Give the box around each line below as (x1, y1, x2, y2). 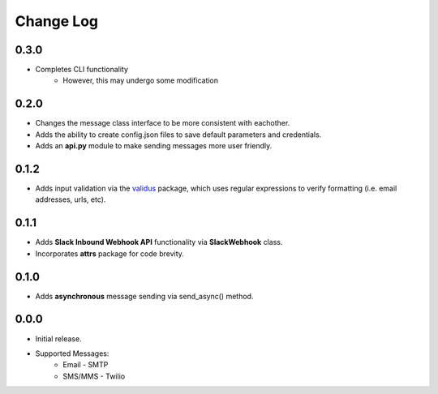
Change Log (15, 12, 99, 30)
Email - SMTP (62, 360, 109, 370)
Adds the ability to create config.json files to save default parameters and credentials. (35, 130, 322, 139)
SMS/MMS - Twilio (62, 371, 126, 381)
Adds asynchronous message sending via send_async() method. (35, 291, 254, 301)
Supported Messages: (35, 349, 109, 358)
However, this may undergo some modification (62, 75, 219, 85)
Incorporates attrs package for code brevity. (35, 248, 184, 259)
